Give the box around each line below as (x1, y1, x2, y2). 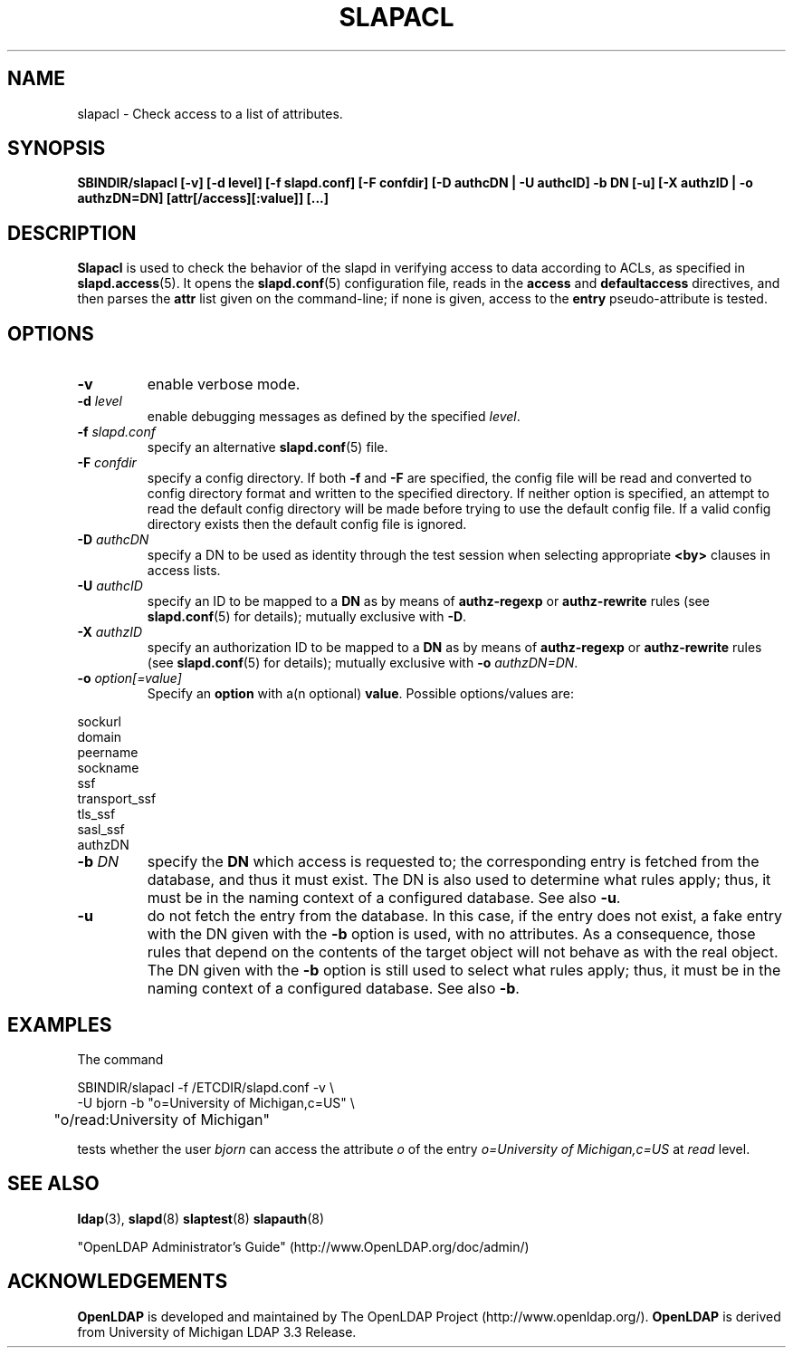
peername (77, 745, 139, 761)
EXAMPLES (7, 1013, 112, 1036)
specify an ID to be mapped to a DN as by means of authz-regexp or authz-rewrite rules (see (147, 593, 710, 610)
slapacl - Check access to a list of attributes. (77, 105, 343, 121)
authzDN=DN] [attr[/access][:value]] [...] (77, 190, 330, 207)
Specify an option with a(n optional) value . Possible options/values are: (147, 686, 574, 702)
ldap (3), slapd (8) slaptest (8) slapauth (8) (77, 1210, 325, 1226)
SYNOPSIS (7, 137, 106, 160)
